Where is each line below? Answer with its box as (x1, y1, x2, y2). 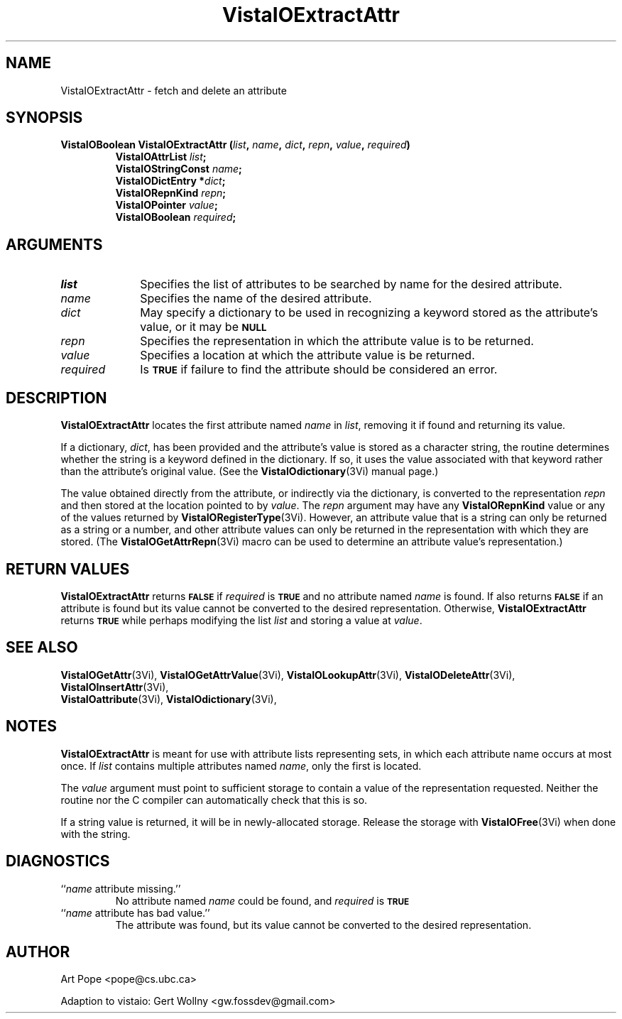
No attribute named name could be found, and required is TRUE (115, 894, 410, 907)
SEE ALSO (6, 638, 78, 657)
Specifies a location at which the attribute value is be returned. (140, 348, 475, 363)
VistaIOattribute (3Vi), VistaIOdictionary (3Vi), (60, 692, 277, 705)
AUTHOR (6, 942, 70, 961)
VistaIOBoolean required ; (115, 211, 236, 224)
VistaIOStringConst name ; (115, 163, 242, 175)
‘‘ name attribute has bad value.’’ (60, 906, 210, 919)
